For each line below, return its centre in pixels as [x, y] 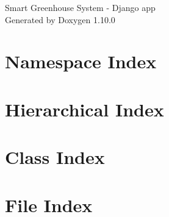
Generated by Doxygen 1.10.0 [60, 19]
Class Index [55, 157]
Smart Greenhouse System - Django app [80, 7]
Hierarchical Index [84, 109]
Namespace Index [81, 61]
